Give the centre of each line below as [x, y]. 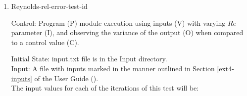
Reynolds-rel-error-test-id [49, 6]
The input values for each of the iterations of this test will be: [105, 88]
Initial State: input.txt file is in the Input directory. [89, 59]
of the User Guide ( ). [66, 78]
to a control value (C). [45, 42]
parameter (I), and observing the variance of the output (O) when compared [127, 32]
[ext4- [225, 68]
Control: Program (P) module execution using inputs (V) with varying [118, 23]
